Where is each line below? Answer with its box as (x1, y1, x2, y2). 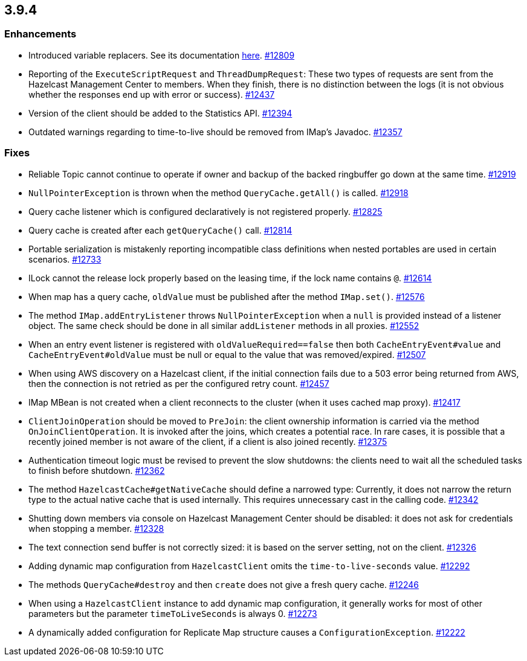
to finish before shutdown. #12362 (28, 465, 165, 476)
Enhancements (4, 28, 77, 40)
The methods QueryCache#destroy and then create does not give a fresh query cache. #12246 (28, 579, 419, 590)
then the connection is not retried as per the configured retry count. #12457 (28, 378, 329, 389)
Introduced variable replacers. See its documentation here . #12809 (28, 49, 295, 60)
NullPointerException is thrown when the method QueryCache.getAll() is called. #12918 (28, 187, 409, 198)
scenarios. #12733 (28, 254, 102, 264)
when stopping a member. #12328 (28, 523, 164, 534)
